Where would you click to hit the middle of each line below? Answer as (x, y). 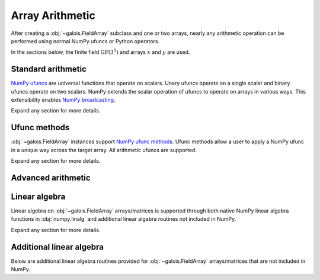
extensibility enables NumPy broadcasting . (63, 100)
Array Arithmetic (53, 15)
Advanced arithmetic (51, 178)
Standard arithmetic (49, 69)
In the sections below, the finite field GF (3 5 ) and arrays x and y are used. (100, 52)
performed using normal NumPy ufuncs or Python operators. (85, 41)
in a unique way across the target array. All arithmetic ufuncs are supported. (104, 150)
